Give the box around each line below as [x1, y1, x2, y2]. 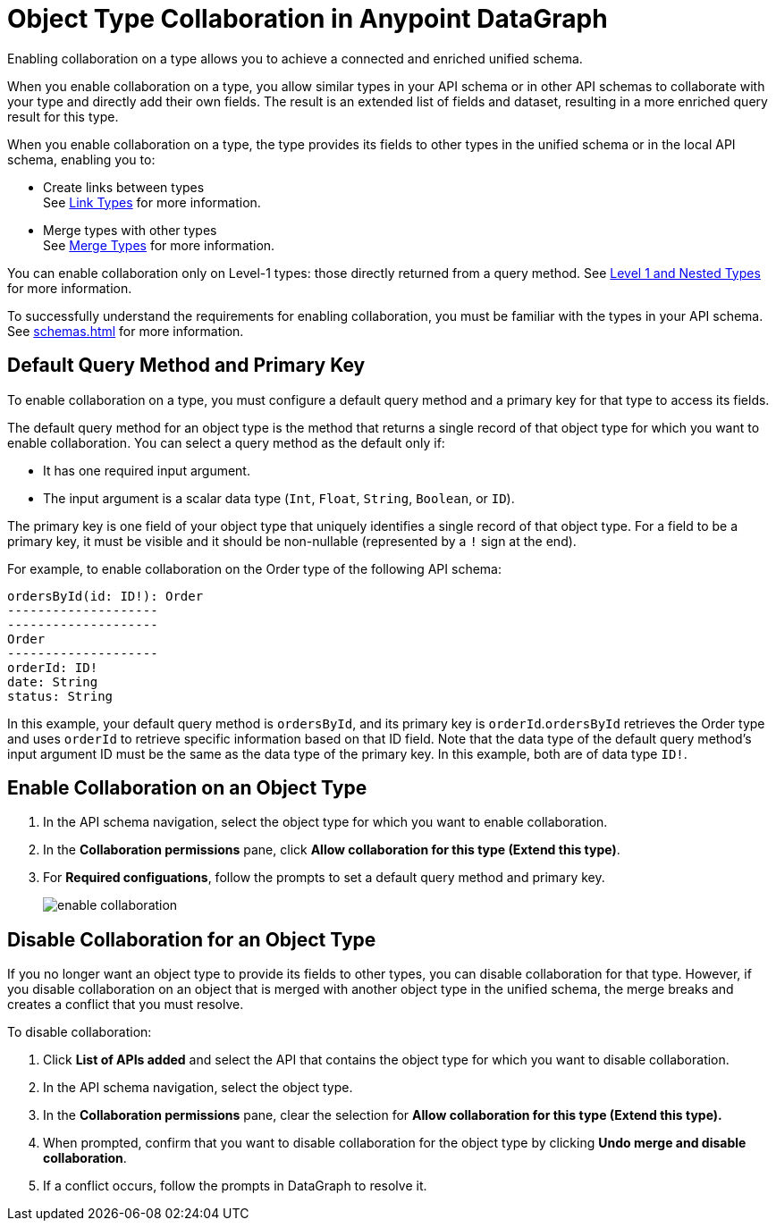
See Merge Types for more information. [43, 237, 275, 253]
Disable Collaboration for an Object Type [7, 928, 376, 951]
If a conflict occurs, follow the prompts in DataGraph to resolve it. [43, 1178, 427, 1194]
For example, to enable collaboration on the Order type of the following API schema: [7, 560, 502, 576]
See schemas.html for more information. [7, 323, 244, 339]
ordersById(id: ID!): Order [7, 588, 204, 603]
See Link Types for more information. [43, 194, 261, 210]
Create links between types [43, 179, 205, 195]
